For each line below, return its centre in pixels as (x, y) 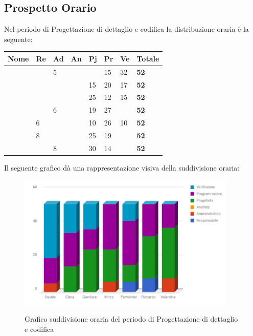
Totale (148, 58)
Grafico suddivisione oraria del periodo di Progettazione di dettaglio (131, 319)
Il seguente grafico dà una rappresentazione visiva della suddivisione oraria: (122, 167)
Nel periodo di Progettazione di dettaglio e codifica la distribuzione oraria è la (126, 29)
